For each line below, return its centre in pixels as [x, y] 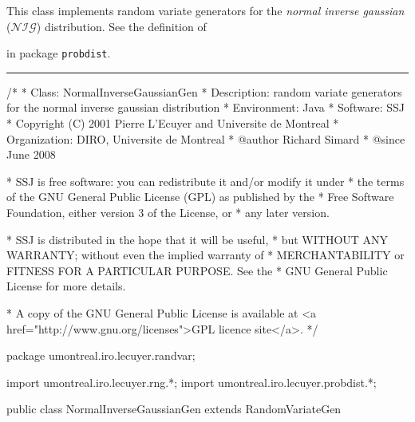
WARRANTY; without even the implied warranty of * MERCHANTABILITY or [206, 255]
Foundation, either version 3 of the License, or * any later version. [168, 212]
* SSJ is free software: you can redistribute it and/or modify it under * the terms [206, 181]
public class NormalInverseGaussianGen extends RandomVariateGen [174, 409]
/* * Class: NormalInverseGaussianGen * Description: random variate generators [204, 91]
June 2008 [31, 154]
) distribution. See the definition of [121, 26]
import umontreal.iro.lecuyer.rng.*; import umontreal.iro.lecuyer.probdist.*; [192, 382]
